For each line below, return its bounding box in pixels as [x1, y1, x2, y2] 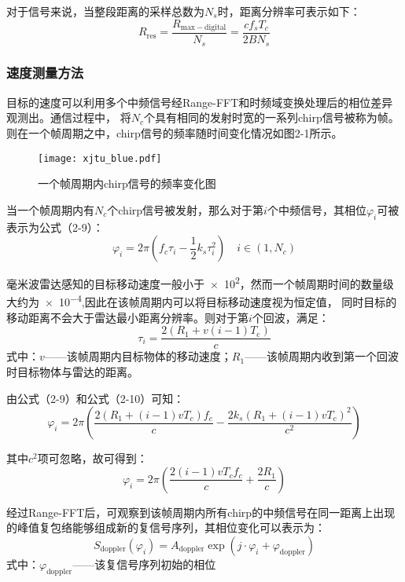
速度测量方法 [6, 63, 84, 82]
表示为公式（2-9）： [6, 218, 104, 235]
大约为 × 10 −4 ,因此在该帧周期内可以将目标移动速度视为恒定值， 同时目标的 [6, 291, 397, 310]
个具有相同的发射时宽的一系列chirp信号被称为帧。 [143, 109, 399, 126]
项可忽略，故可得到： [37, 450, 148, 467]
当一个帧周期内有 [6, 201, 94, 218]
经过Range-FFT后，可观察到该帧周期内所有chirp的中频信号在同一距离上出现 [6, 503, 396, 520]
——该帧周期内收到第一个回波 [245, 348, 399, 364]
